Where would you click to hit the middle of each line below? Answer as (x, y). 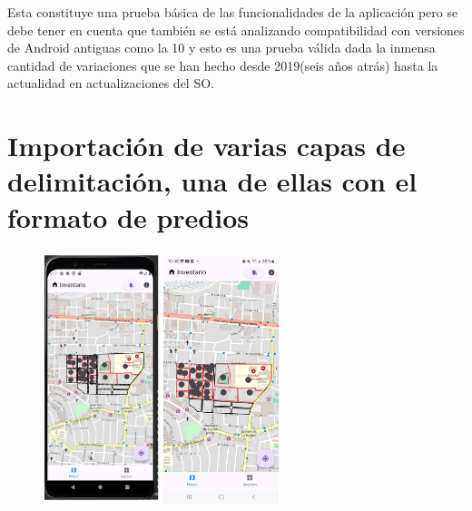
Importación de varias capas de (206, 146)
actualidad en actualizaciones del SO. (111, 83)
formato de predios (128, 216)
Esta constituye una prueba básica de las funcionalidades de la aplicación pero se (233, 12)
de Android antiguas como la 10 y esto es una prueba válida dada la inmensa (221, 48)
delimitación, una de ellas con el (212, 181)
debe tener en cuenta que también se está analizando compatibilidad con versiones (236, 29)
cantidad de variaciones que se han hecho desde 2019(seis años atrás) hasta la (223, 65)
